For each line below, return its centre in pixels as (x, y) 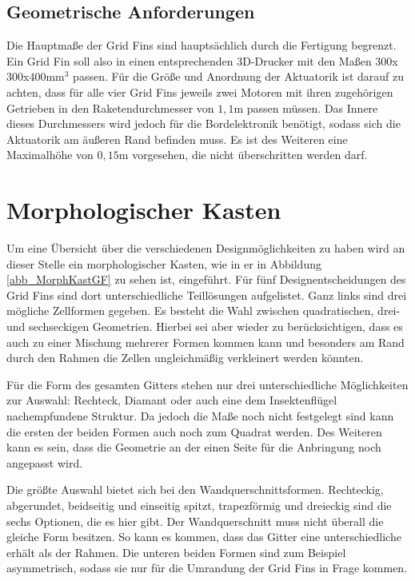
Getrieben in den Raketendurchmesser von (110, 107)
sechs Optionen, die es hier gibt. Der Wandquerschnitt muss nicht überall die (195, 521)
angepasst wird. (45, 462)
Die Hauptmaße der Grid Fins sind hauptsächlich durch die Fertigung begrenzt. (202, 45)
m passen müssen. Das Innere (306, 107)
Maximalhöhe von (50, 155)
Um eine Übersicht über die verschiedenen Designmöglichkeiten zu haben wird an (206, 248)
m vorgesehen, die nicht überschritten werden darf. (243, 155)
